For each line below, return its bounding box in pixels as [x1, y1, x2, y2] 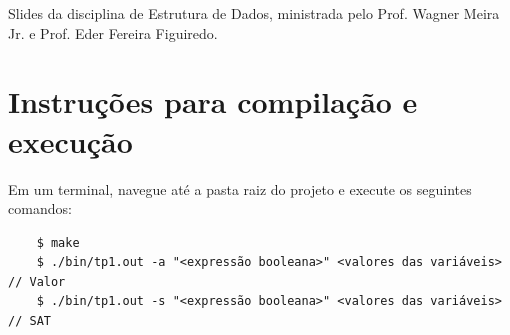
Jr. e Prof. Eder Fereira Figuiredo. [8, 22, 218, 43]
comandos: [8, 198, 72, 219]
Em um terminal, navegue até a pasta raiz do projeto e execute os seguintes [8, 178, 472, 199]
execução [8, 120, 133, 161]
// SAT [8, 314, 51, 329]
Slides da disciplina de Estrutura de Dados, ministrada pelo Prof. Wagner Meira [8, 3, 500, 23]
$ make [36, 235, 80, 250]
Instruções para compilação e [8, 81, 418, 122]
